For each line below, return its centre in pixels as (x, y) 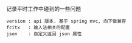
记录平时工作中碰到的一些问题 (43, 9)
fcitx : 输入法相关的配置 (38, 27)
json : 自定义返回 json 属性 (44, 34)
